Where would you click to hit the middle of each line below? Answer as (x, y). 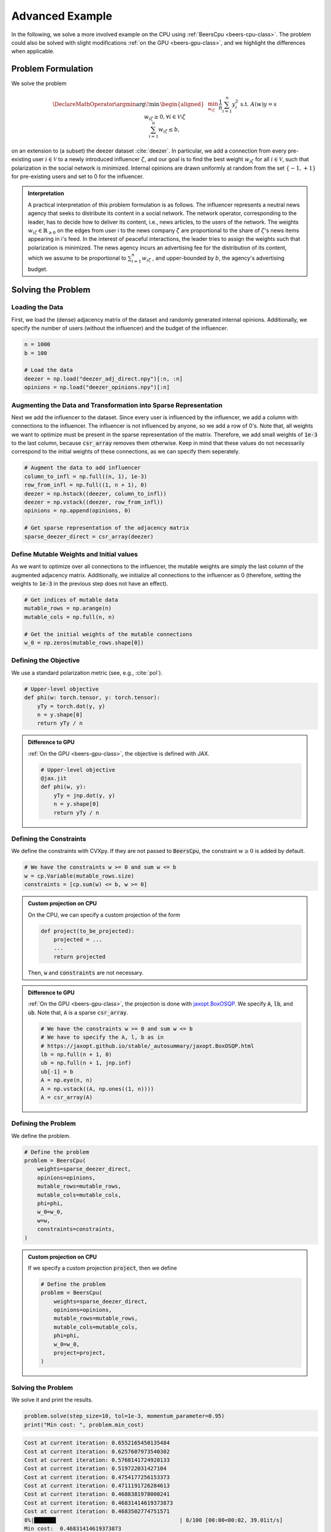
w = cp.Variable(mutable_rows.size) (79, 876)
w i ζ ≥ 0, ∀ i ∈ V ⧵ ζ (165, 118)
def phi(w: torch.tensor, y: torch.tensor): (92, 698)
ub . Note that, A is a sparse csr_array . (78, 1012)
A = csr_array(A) (67, 1097)
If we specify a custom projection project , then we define (102, 1268)
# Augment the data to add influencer (82, 468)
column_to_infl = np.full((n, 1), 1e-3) (86, 476)
